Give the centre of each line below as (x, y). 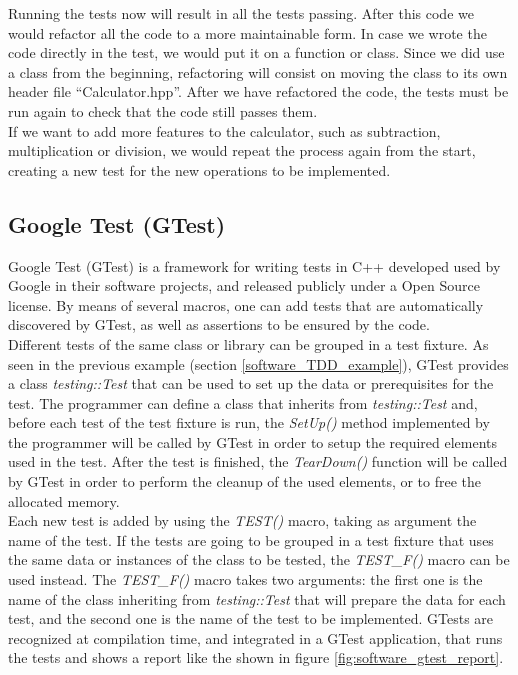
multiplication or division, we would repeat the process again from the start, (242, 150)
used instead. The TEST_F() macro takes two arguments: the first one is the (245, 579)
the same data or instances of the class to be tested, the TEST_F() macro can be (259, 559)
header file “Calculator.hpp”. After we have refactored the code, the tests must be (258, 91)
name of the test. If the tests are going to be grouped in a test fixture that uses (251, 539)
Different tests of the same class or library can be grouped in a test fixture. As (248, 343)
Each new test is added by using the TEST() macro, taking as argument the (242, 520)
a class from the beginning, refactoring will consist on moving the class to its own (258, 71)
